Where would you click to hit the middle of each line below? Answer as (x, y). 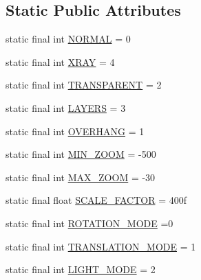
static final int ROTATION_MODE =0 (89, 223)
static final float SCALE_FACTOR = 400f (96, 200)
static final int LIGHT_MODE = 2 (81, 269)
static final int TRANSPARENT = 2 (84, 85)
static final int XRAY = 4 (60, 61)
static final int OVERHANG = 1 (75, 131)
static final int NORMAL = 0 (68, 39)
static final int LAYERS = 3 (66, 107)
